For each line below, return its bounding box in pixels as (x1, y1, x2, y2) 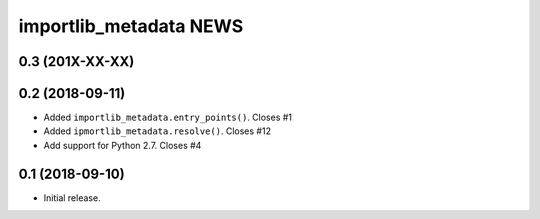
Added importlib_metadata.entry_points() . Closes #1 (43, 111, 293, 124)
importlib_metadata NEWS (18, 15, 244, 37)
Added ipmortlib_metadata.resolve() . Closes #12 (43, 125, 272, 137)
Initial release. (43, 191, 101, 204)
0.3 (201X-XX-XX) (18, 53, 135, 70)
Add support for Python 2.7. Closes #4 (43, 139, 202, 151)
